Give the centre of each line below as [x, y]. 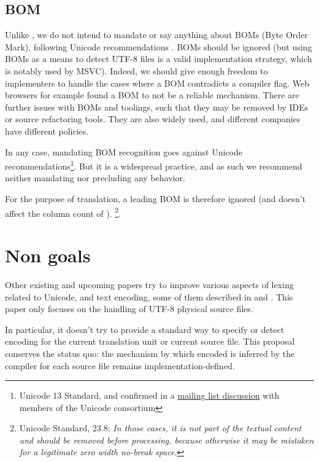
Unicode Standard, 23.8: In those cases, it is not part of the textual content [160, 428]
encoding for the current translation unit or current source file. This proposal [150, 341]
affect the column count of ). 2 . [63, 212]
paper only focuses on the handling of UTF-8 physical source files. [129, 309]
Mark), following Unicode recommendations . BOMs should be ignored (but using [159, 46]
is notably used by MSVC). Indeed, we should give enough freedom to [136, 70]
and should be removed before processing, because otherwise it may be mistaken [167, 440]
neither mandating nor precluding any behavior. [95, 178]
